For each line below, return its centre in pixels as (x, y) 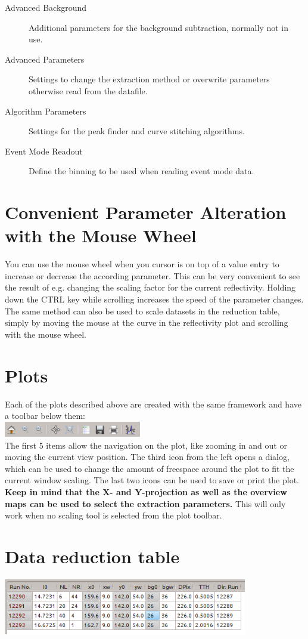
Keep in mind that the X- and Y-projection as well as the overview (146, 491)
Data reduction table (92, 556)
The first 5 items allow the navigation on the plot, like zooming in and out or (146, 445)
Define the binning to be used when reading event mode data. (141, 171)
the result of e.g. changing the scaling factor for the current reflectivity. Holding (150, 287)
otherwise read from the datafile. (88, 90)
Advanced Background (46, 7)
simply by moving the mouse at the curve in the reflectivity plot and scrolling (147, 322)
